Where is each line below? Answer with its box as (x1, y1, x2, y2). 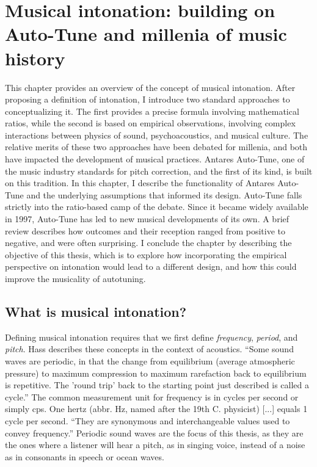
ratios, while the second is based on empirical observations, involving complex (5, 117, 296, 129)
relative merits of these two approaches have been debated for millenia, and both (5, 140, 308, 153)
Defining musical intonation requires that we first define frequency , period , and (5, 330, 298, 343)
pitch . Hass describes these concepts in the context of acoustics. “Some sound (5, 342, 294, 355)
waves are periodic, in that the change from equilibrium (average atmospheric (5, 354, 295, 367)
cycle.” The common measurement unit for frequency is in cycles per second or (5, 390, 299, 403)
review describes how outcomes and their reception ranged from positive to (5, 224, 286, 237)
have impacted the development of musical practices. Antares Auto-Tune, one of (5, 153, 305, 165)
